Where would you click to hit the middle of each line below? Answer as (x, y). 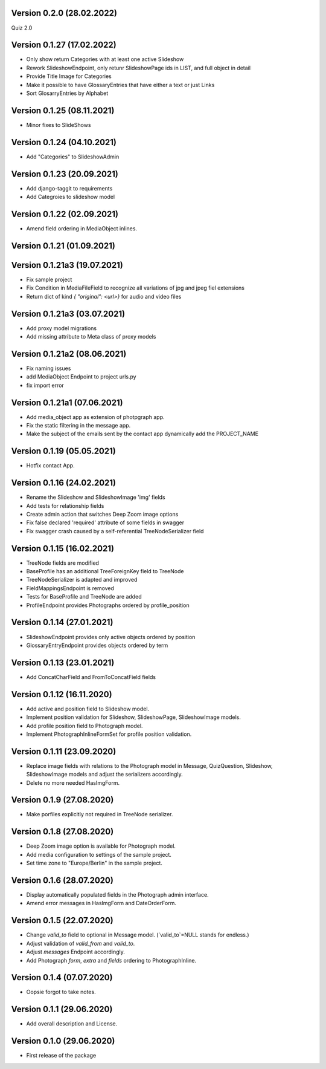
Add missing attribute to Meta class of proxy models (91, 336)
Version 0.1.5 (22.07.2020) (62, 921)
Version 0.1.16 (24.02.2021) (64, 483)
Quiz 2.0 (22, 28)
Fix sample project (49, 279)
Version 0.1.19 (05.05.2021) (63, 451)
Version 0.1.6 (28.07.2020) (62, 880)
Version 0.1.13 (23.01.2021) (63, 662)
